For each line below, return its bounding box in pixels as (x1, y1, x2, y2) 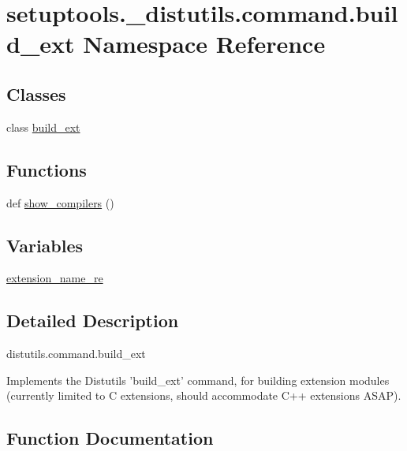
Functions (6, 157, 87, 181)
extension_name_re (6, 270, 103, 286)
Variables (6, 233, 84, 257)
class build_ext (6, 118, 80, 135)
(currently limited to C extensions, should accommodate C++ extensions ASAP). (6, 387, 401, 404)
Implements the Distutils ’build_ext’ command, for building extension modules (6, 371, 390, 388)
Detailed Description (6, 308, 179, 333)
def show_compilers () (6, 194, 114, 211)
